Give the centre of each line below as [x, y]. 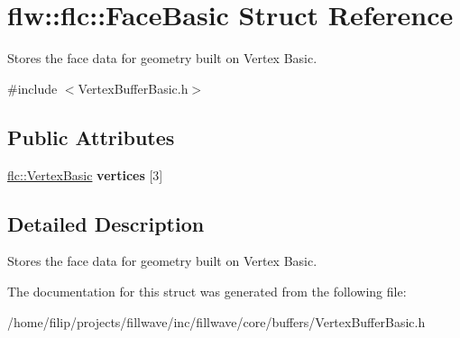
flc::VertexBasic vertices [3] [85, 174]
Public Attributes [91, 137]
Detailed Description [106, 223]
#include [32, 88]
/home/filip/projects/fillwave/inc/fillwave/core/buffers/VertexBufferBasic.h [216, 321]
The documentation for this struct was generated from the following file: [207, 291]
